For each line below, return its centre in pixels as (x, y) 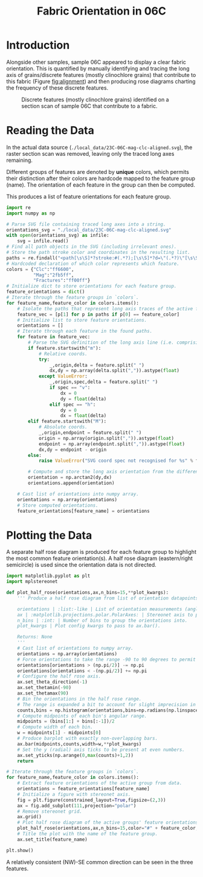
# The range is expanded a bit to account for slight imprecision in (107, 704)
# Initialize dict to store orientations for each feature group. (92, 286)
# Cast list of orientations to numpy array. (76, 649)
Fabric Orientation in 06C (101, 11)
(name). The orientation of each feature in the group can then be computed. (101, 185)
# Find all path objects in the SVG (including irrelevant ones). (92, 247)
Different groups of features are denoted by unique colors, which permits (98, 172)
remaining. (20, 160)
